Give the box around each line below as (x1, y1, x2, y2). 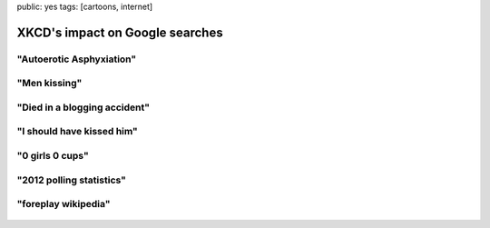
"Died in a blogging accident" (16, 101, 150, 114)
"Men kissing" (16, 77, 83, 90)
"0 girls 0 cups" (16, 150, 90, 163)
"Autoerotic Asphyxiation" (16, 53, 136, 65)
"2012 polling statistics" (16, 173, 127, 186)
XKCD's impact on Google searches (16, 25, 223, 40)
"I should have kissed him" (16, 125, 138, 138)
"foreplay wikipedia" (16, 198, 111, 211)
